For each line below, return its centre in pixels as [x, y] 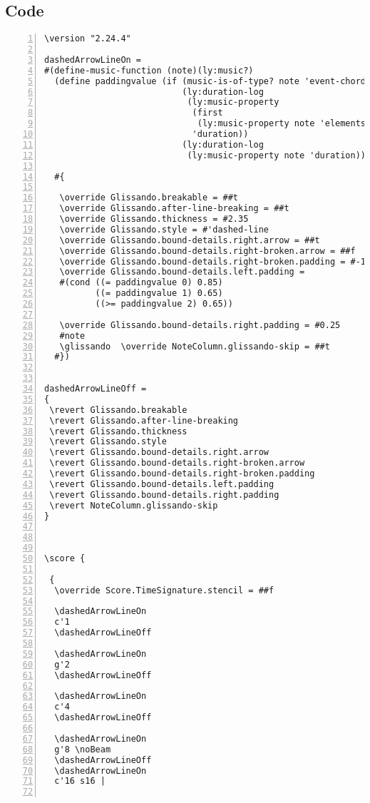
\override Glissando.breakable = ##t [149, 198]
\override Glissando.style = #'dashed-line [164, 229]
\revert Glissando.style [108, 442]
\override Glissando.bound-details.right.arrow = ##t [190, 240]
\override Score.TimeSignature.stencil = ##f [164, 590]
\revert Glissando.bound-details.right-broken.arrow [177, 463]
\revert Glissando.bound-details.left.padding [162, 484]
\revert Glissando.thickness [118, 431]
